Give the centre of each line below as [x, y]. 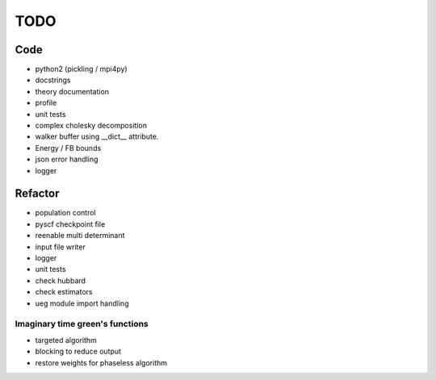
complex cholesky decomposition [91, 126]
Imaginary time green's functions [82, 324]
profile [46, 103]
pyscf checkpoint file [70, 224]
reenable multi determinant [80, 236]
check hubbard [61, 280]
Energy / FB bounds [68, 148]
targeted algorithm [66, 340]
